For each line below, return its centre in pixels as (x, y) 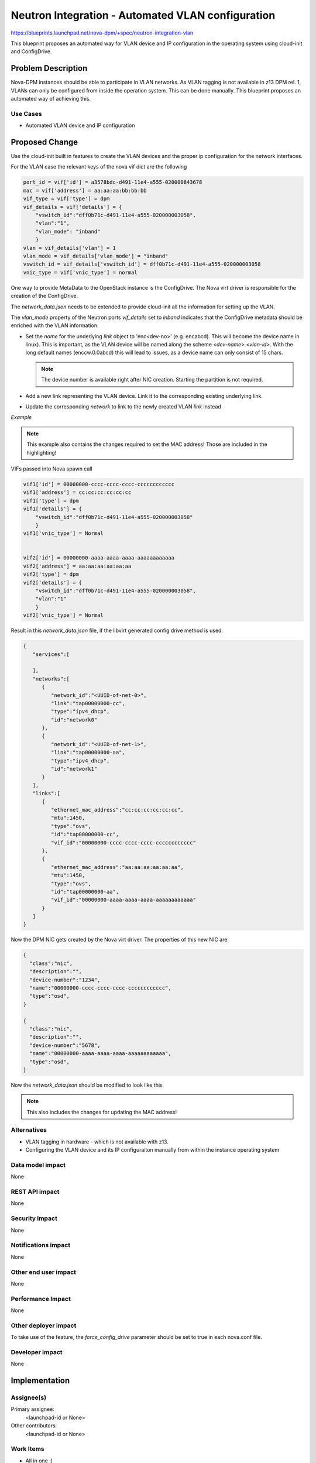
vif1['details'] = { (52, 509)
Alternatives (29, 1130)
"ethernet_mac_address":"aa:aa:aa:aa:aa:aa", (117, 867)
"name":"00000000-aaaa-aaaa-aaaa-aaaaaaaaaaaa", (101, 1054)
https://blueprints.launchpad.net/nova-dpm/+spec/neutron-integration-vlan (102, 33)
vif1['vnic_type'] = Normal (63, 533)
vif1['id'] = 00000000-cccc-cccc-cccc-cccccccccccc (99, 484)
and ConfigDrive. (31, 51)
